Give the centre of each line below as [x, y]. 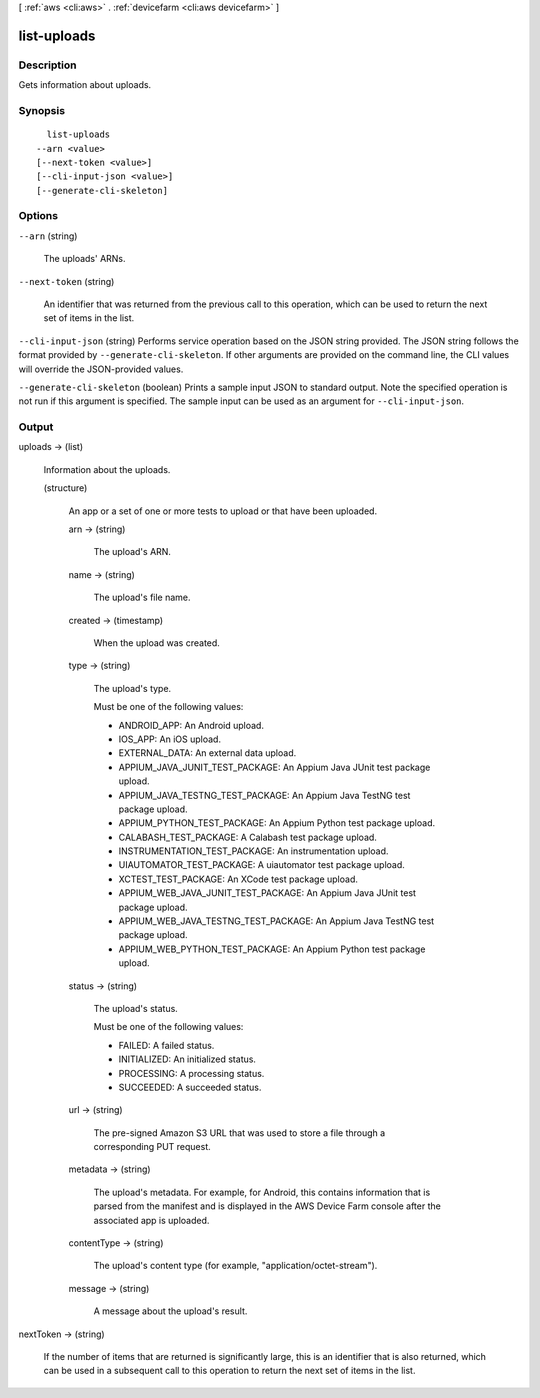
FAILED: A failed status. [166, 1045]
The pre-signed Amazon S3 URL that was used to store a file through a [239, 1132]
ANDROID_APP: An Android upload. [191, 725]
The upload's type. [132, 688]
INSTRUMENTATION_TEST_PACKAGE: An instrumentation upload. [253, 851]
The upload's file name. [142, 597]
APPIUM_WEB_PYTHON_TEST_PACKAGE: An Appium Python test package [272, 949]
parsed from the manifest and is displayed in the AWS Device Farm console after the [267, 1206]
